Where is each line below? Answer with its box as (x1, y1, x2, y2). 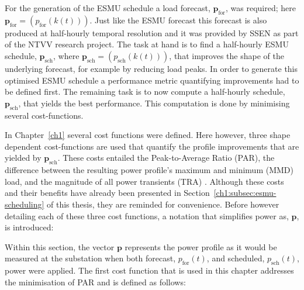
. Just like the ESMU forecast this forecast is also (89, 13, 267, 26)
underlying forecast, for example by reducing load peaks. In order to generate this (5, 62, 298, 74)
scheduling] (5, 198, 44, 210)
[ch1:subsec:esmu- (213, 187, 277, 199)
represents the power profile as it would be (125, 240, 277, 253)
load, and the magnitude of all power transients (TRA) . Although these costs (5, 175, 284, 187)
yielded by (5, 151, 42, 164)
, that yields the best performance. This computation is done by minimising (18, 96, 290, 109)
